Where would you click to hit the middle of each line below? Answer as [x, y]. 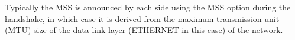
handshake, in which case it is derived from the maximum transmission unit [142, 18]
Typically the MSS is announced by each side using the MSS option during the [148, 7]
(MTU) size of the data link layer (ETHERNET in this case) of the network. [144, 30]
